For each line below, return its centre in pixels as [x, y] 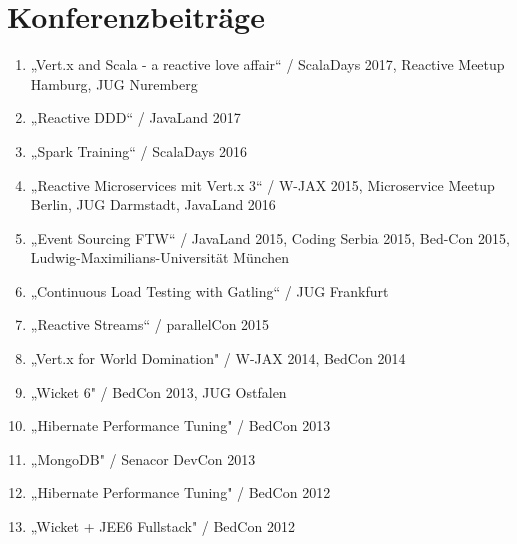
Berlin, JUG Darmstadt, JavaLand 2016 [153, 204]
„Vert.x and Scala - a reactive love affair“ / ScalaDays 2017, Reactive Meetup [267, 64]
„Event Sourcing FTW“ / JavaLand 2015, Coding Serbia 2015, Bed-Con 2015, [270, 237]
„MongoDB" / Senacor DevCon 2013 [143, 458]
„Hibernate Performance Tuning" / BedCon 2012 [180, 492]
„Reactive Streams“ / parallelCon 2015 [150, 324]
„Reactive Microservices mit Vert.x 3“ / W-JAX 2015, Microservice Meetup [262, 184]
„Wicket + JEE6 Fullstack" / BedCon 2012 [162, 526]
